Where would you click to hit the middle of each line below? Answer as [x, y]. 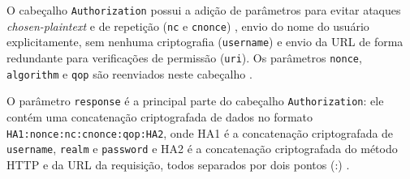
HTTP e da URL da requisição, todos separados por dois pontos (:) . [178, 164]
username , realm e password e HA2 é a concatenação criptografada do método [202, 149]
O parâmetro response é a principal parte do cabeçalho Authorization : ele [195, 101]
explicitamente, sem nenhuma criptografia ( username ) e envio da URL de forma [205, 42]
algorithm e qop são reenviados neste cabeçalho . [129, 73]
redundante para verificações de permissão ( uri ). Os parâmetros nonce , [184, 57]
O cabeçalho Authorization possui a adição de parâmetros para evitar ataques [204, 10]
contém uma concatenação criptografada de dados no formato [160, 116]
